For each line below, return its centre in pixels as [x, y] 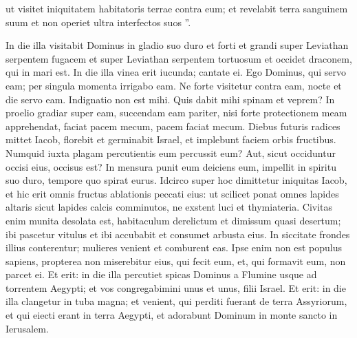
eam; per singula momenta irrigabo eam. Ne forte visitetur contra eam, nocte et [174, 85]
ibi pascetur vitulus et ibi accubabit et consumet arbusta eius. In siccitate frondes [178, 234]
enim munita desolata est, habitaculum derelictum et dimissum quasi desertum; [173, 220]
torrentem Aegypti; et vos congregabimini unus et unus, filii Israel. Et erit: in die [176, 287]
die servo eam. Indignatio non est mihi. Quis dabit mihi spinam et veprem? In [170, 99]
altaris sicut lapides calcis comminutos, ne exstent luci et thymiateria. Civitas [169, 207]
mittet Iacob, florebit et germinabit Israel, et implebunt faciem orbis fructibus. [171, 139]
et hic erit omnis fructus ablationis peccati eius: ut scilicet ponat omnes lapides [172, 193]
